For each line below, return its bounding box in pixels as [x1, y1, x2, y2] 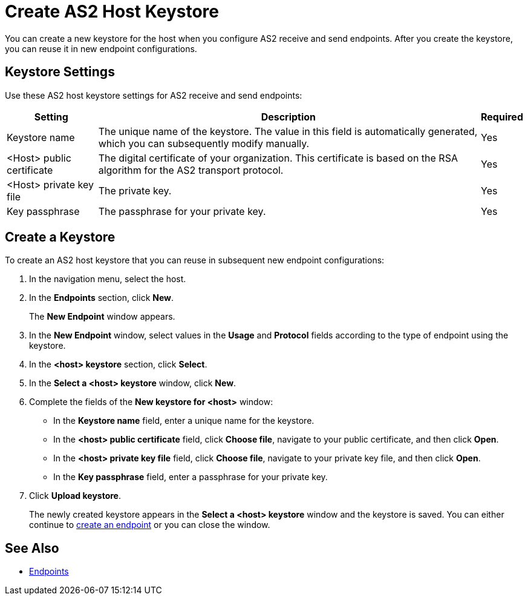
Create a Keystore [5, 229, 116, 245]
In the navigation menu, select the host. [29, 274, 186, 285]
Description [261, 110, 316, 123]
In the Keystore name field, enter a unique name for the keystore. [53, 415, 315, 426]
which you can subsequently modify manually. [98, 137, 310, 150]
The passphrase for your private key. [98, 205, 266, 217]
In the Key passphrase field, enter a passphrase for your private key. [53, 472, 328, 483]
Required [481, 110, 523, 123]
